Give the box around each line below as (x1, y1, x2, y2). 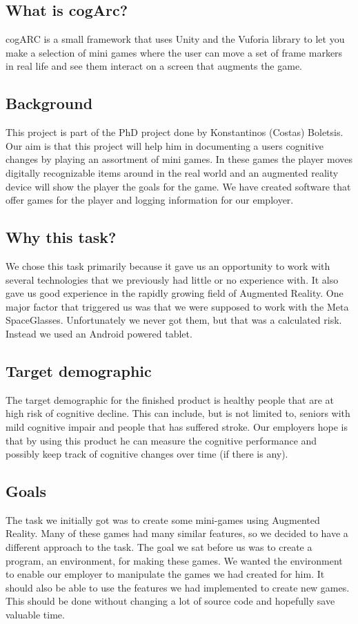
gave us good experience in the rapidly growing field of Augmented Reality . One (6, 286, 344, 300)
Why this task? (6, 226, 117, 248)
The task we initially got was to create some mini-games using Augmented (6, 512, 320, 527)
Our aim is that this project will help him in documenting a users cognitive (6, 138, 324, 153)
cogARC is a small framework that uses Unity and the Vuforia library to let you (6, 32, 345, 46)
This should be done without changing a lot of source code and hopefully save (6, 594, 335, 608)
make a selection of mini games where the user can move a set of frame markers (6, 45, 343, 59)
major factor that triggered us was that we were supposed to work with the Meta (6, 299, 349, 313)
